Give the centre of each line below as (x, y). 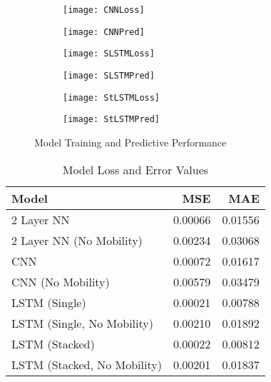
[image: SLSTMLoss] (109, 54)
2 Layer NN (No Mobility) (77, 240)
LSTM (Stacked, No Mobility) (87, 364)
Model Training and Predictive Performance (131, 142)
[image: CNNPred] (104, 32)
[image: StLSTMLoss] (112, 97)
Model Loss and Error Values (135, 169)
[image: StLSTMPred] (112, 120)
